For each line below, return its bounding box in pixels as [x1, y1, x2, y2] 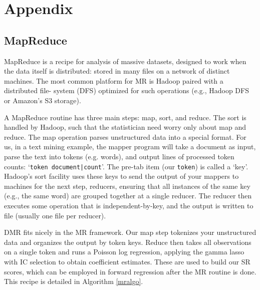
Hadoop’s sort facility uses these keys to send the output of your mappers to [4, 171, 239, 181]
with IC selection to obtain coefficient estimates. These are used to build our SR [4, 256, 250, 266]
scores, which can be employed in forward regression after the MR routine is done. [4, 266, 256, 276]
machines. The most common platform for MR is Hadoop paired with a [4, 75, 223, 86]
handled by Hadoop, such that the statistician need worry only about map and [4, 122, 246, 132]
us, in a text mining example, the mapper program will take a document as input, [4, 141, 256, 152]
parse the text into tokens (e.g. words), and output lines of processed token [4, 151, 234, 161]
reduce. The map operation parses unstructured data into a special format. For [4, 131, 246, 142]
